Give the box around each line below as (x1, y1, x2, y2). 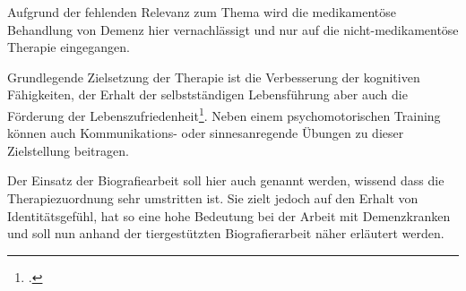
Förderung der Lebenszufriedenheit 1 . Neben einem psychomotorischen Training (7, 103, 441, 124)
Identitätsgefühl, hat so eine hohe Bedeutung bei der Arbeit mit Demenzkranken (7, 206, 451, 225)
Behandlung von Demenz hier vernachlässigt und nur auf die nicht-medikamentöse (7, 20, 459, 39)
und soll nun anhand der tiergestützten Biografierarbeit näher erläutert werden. (7, 224, 444, 243)
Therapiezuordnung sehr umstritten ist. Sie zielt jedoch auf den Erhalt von (7, 189, 419, 207)
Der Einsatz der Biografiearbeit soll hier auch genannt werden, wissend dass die (7, 171, 444, 190)
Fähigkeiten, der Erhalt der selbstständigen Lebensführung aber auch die (7, 85, 408, 104)
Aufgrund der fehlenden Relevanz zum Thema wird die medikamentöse (7, 3, 396, 21)
